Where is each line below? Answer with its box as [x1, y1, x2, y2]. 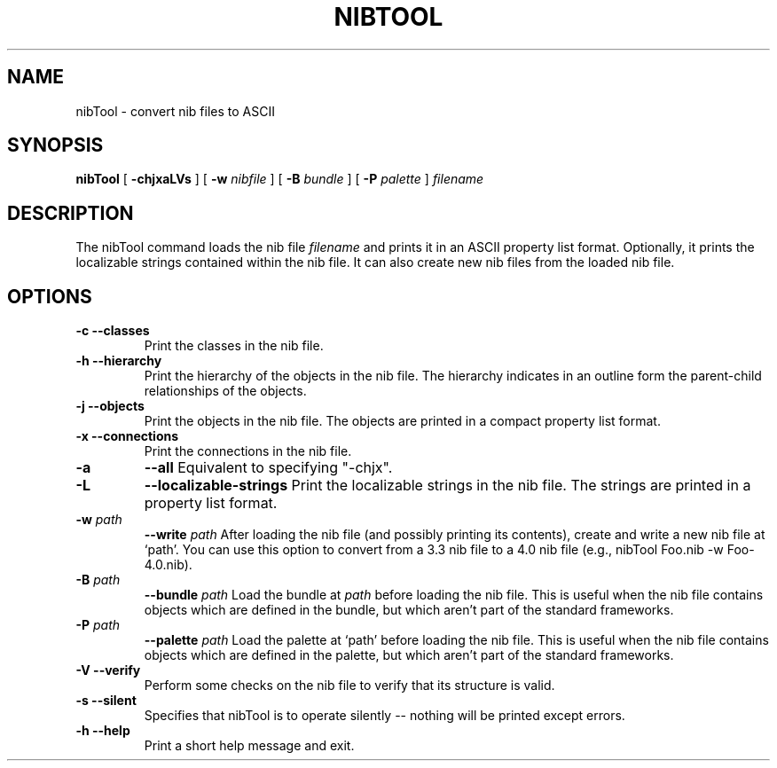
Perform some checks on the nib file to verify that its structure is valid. [144, 678, 555, 694]
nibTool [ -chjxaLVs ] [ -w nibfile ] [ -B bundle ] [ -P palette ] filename [75, 171, 484, 187]
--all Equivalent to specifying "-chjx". [144, 458, 393, 477]
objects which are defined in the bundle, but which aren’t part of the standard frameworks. [144, 602, 674, 618]
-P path [75, 617, 120, 633]
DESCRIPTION [7, 201, 134, 224]
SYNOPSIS [7, 134, 104, 157]
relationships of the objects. [144, 383, 307, 399]
